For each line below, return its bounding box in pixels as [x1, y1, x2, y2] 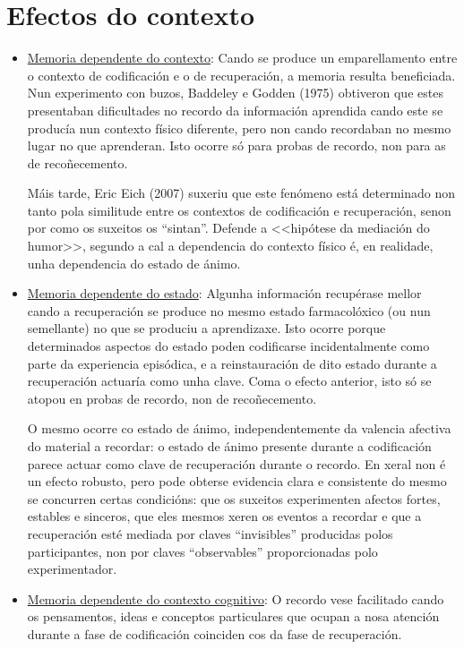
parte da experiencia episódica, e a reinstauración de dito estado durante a [27, 354, 437, 372]
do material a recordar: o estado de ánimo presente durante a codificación [27, 437, 432, 455]
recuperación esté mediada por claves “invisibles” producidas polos [27, 524, 393, 542]
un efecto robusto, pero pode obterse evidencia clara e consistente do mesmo [27, 472, 447, 491]
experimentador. [27, 559, 117, 578]
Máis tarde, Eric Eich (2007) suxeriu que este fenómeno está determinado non [27, 184, 456, 202]
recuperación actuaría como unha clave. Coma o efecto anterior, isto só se [27, 371, 432, 390]
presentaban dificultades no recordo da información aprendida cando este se [27, 100, 443, 119]
